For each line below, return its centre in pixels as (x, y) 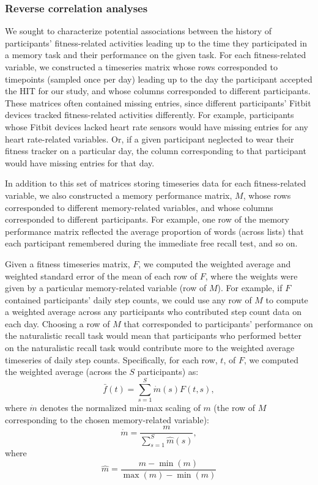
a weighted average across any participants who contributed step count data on (153, 312)
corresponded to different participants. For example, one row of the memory (147, 219)
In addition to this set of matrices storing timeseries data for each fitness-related (156, 183)
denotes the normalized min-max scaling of (120, 407)
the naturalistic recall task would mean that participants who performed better (153, 335)
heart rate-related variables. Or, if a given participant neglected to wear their (150, 139)
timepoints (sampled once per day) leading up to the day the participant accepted (159, 79)
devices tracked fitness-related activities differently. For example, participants (150, 115)
